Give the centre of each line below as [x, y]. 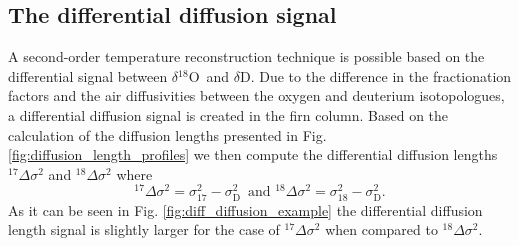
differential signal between [88, 75]
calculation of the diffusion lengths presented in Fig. [167, 134]
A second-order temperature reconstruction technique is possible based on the [246, 56]
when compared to [381, 229]
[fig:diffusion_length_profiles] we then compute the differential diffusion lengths [253, 154]
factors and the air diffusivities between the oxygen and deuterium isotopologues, [256, 95]
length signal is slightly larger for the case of [144, 229]
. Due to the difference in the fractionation [381, 75]
